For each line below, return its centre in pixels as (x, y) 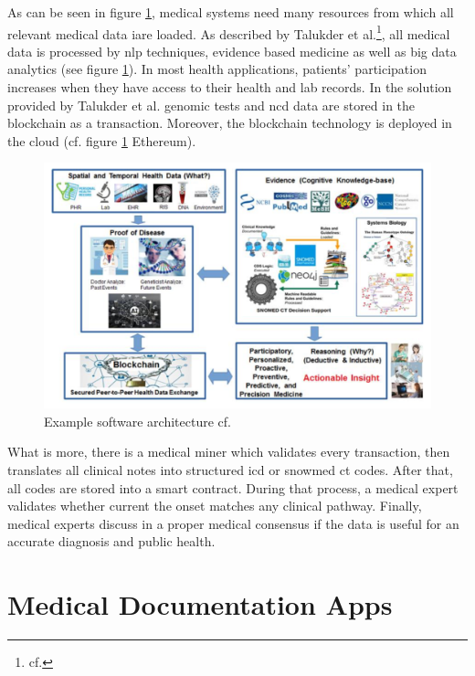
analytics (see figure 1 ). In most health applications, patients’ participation (217, 69)
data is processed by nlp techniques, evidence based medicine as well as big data (232, 51)
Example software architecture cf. (137, 421)
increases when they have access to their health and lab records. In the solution (230, 87)
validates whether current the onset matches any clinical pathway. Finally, (215, 506)
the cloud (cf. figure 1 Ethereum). (102, 140)
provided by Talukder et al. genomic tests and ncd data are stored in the (211, 105)
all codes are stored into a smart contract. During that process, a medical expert (233, 487)
